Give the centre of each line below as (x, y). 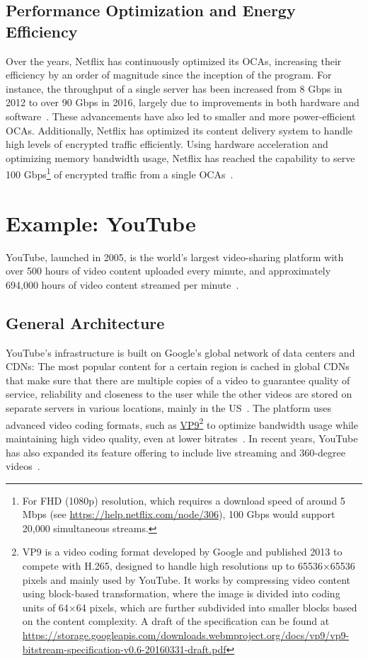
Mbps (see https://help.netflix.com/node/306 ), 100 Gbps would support (179, 514)
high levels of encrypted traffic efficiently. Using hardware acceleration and (167, 144)
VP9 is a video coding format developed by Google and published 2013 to (182, 552)
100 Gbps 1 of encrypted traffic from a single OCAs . (120, 173)
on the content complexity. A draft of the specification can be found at (176, 621)
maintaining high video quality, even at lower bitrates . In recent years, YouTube (182, 438)
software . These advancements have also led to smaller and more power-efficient (181, 116)
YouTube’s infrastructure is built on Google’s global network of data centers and (180, 352)
